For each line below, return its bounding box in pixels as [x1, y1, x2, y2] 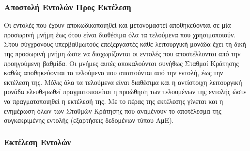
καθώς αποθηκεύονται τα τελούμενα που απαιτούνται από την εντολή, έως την [4, 67, 223, 78]
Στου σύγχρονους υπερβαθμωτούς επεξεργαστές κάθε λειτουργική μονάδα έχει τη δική [4, 39, 246, 49]
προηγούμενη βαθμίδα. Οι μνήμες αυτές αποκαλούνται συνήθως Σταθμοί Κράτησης [4, 58, 239, 68]
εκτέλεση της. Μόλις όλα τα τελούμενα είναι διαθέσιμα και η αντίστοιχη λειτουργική [4, 77, 242, 87]
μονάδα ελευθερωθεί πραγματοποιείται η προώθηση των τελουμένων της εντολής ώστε [4, 86, 247, 97]
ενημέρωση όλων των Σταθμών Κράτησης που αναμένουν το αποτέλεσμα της [4, 105, 221, 116]
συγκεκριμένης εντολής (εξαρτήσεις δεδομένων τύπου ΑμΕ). [4, 115, 174, 125]
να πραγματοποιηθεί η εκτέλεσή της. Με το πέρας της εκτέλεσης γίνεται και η [4, 96, 223, 106]
